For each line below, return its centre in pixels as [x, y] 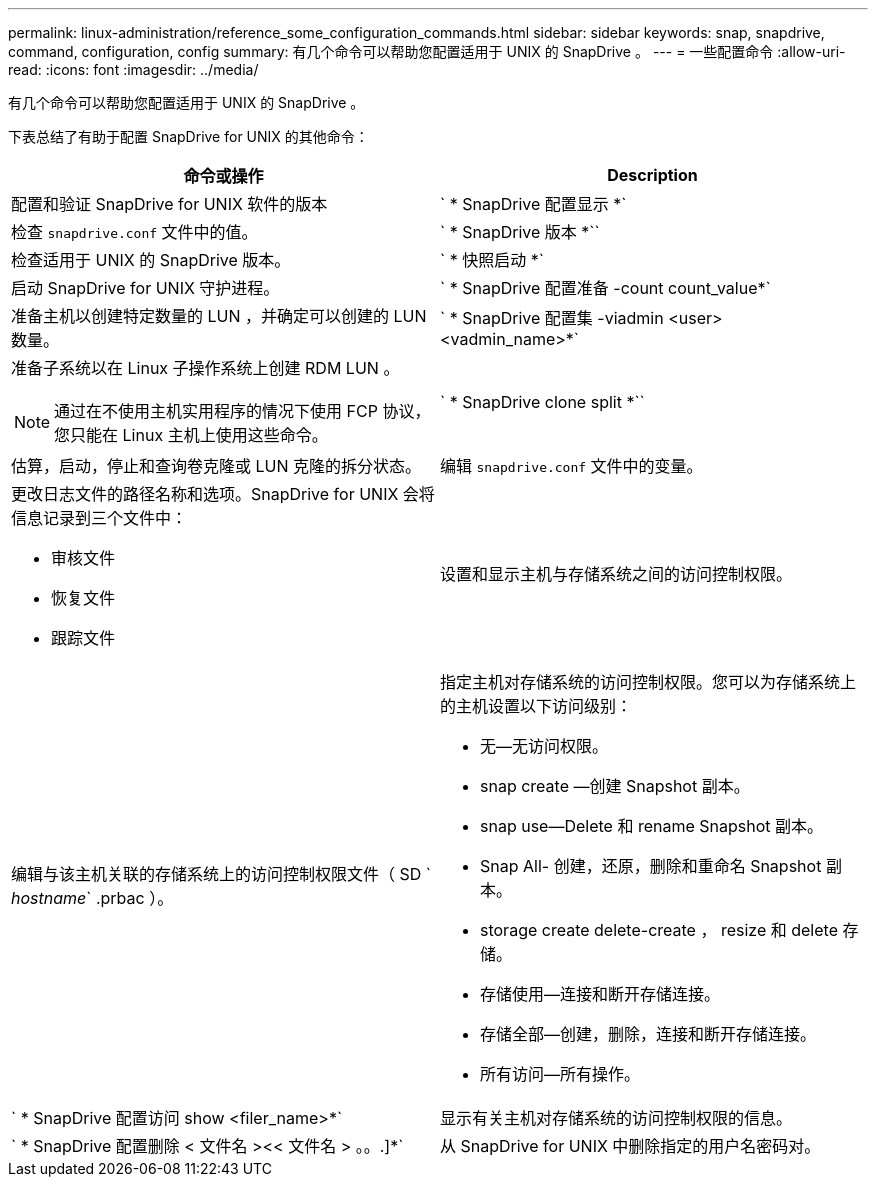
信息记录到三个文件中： [99, 518]
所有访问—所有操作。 [560, 1074]
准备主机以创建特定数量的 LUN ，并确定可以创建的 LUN [219, 316]
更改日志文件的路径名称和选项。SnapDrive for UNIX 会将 [223, 494]
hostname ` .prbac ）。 [92, 898]
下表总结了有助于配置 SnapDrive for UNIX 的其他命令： [188, 136]
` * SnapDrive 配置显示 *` [533, 204]
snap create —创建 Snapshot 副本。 [615, 786]
